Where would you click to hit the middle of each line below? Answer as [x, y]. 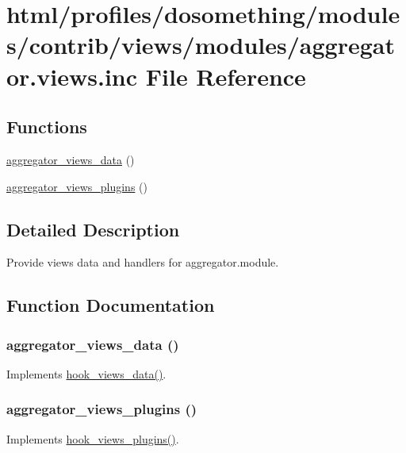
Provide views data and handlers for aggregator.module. [143, 262]
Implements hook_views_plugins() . [93, 438]
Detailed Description [93, 229]
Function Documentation [111, 305]
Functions [47, 127]
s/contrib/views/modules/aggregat [201, 45]
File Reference [226, 76]
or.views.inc [72, 76]
